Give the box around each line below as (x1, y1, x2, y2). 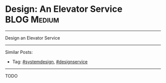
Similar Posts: (5, 49, 33, 55)
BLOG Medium (5, 14, 59, 25)
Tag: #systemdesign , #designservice (12, 58, 88, 65)
